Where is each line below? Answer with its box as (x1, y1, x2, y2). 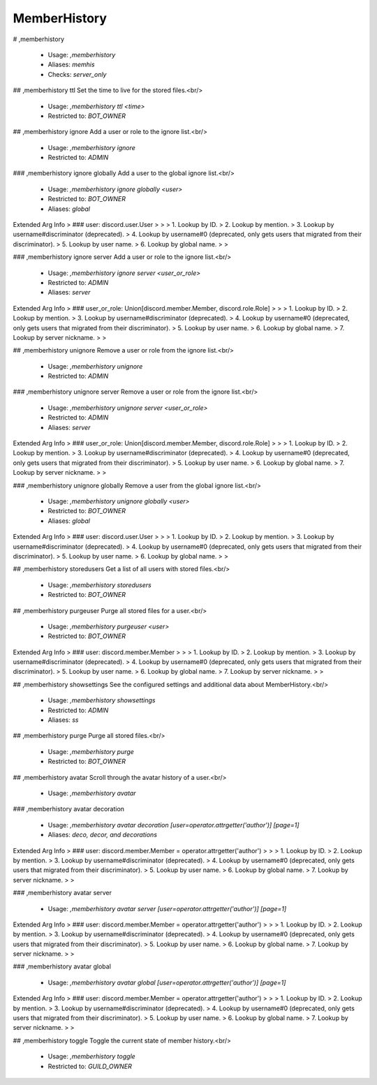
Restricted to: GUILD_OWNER (47, 1062, 133, 1070)
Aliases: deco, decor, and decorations (47, 831, 157, 839)
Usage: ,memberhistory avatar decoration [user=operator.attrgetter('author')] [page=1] (47, 820, 300, 829)
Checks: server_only (47, 70, 107, 78)
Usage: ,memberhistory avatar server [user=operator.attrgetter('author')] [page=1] (47, 904, 287, 913)
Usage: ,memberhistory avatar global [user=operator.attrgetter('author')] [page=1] (47, 978, 286, 987)
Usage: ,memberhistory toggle (47, 1052, 135, 1061)
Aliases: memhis (47, 60, 95, 69)
